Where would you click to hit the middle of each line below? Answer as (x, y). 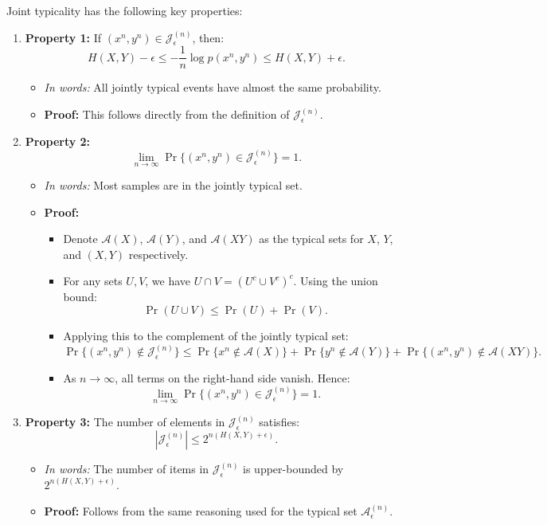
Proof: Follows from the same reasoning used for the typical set (201, 511)
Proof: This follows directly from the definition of (167, 114)
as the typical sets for (311, 239)
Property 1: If (63, 37)
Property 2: (58, 141)
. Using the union (336, 281)
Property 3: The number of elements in (125, 422)
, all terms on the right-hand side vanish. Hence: (232, 377)
